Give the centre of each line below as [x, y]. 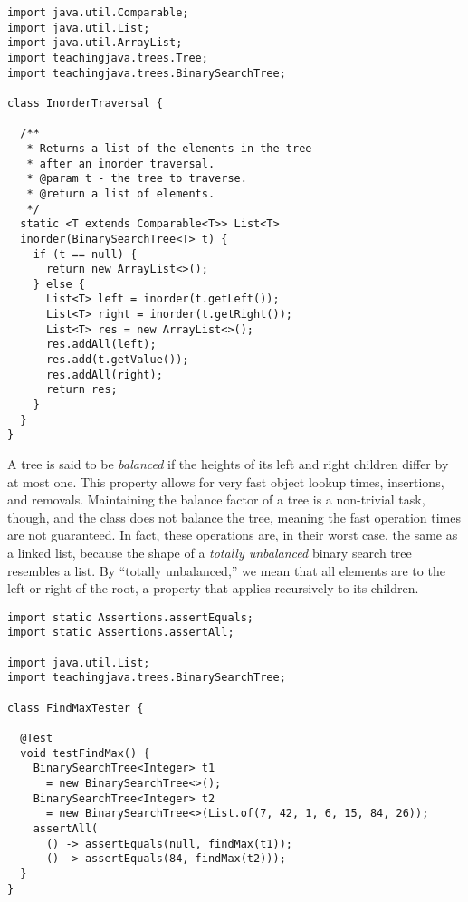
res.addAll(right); [104, 374]
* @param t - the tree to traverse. [137, 179]
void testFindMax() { [85, 753]
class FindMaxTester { [76, 708]
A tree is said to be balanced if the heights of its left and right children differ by [228, 464]
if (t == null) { [85, 254]
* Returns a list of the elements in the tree [169, 148]
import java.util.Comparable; [98, 13]
